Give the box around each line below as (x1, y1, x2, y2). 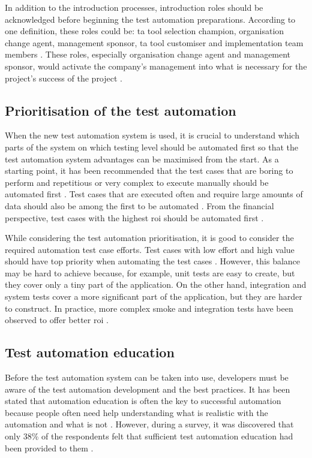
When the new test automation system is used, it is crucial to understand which (5, 129, 299, 141)
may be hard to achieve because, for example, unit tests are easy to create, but (5, 266, 295, 279)
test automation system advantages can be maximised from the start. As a (5, 152, 279, 165)
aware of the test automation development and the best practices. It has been (5, 382, 290, 395)
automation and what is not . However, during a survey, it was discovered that (5, 418, 294, 430)
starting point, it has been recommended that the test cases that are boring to (5, 164, 293, 177)
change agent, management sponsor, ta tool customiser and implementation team (5, 36, 304, 49)
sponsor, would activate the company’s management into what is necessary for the (5, 59, 307, 72)
